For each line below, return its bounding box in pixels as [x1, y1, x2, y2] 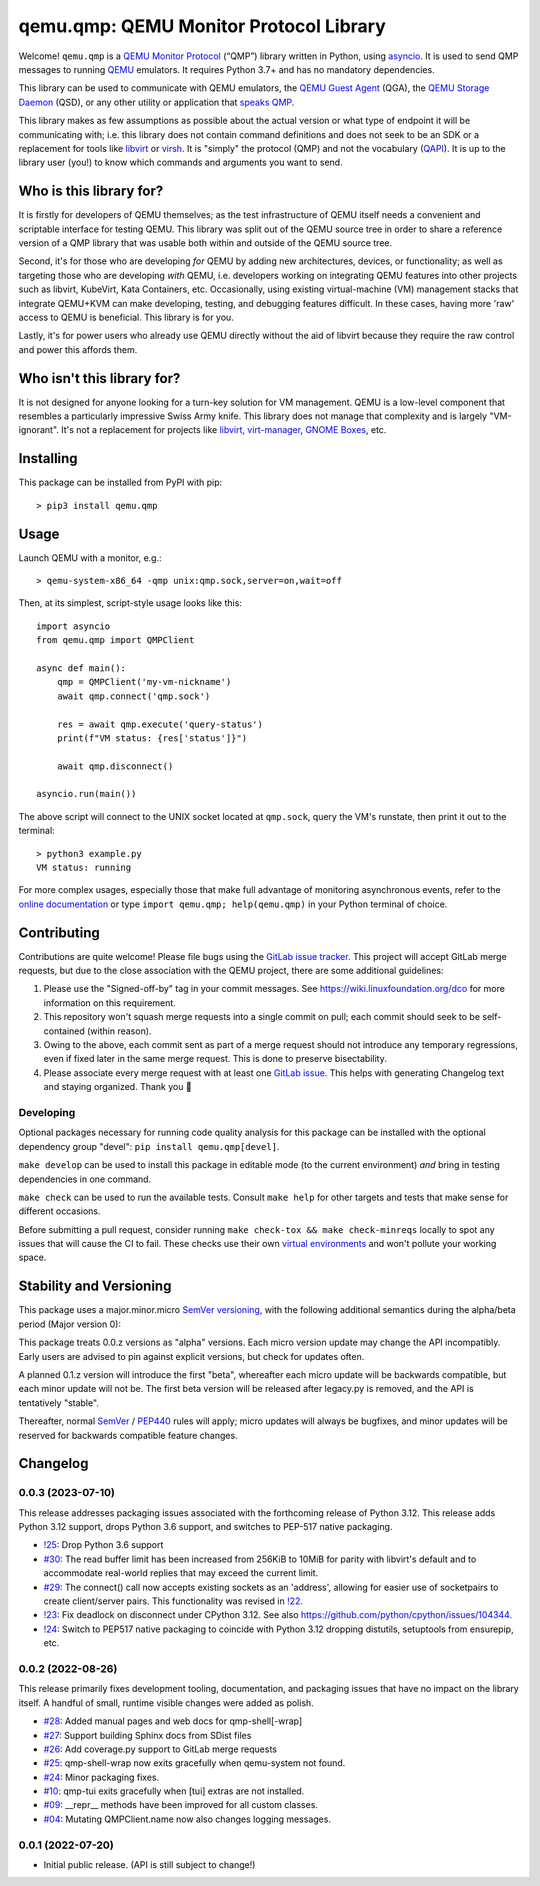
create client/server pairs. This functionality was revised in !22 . [43, 1595, 304, 1607]
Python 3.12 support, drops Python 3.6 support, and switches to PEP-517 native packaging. [18, 1521, 393, 1533]
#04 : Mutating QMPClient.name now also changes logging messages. [43, 1813, 332, 1825]
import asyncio [36, 620, 111, 632]
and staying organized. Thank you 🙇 [43, 1081, 192, 1093]
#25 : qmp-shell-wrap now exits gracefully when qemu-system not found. [43, 1757, 346, 1769]
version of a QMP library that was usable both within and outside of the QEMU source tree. [18, 236, 393, 249]
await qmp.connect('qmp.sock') [56, 690, 211, 702]
